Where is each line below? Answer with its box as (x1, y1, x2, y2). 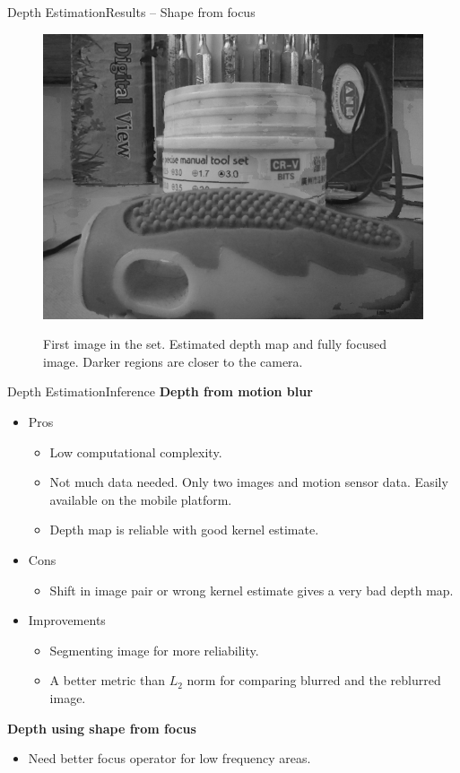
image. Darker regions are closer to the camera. (43, 352, 303, 370)
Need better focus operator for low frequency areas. (28, 749, 311, 768)
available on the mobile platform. (49, 490, 232, 508)
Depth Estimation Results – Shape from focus (7, 3, 256, 21)
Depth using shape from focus (7, 718, 196, 737)
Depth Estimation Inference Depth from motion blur (7, 382, 313, 401)
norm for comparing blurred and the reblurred (187, 671, 441, 690)
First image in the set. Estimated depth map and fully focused (43, 334, 387, 353)
